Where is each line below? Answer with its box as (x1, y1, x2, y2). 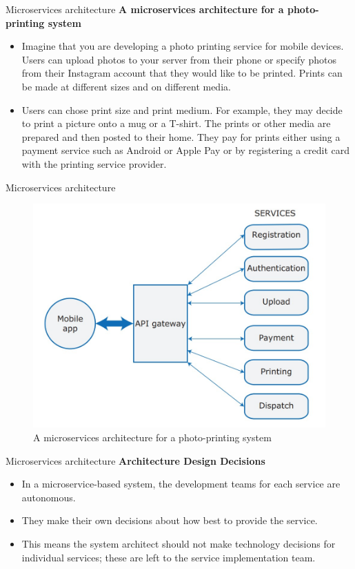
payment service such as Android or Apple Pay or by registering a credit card (21, 143, 350, 157)
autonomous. (21, 490, 76, 504)
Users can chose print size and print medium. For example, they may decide (21, 102, 343, 117)
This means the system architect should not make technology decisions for (21, 537, 336, 551)
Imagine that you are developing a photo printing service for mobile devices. (21, 39, 344, 53)
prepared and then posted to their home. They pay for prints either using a (21, 129, 341, 144)
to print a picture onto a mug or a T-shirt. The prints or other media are (21, 116, 331, 131)
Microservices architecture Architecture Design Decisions (6, 453, 265, 467)
